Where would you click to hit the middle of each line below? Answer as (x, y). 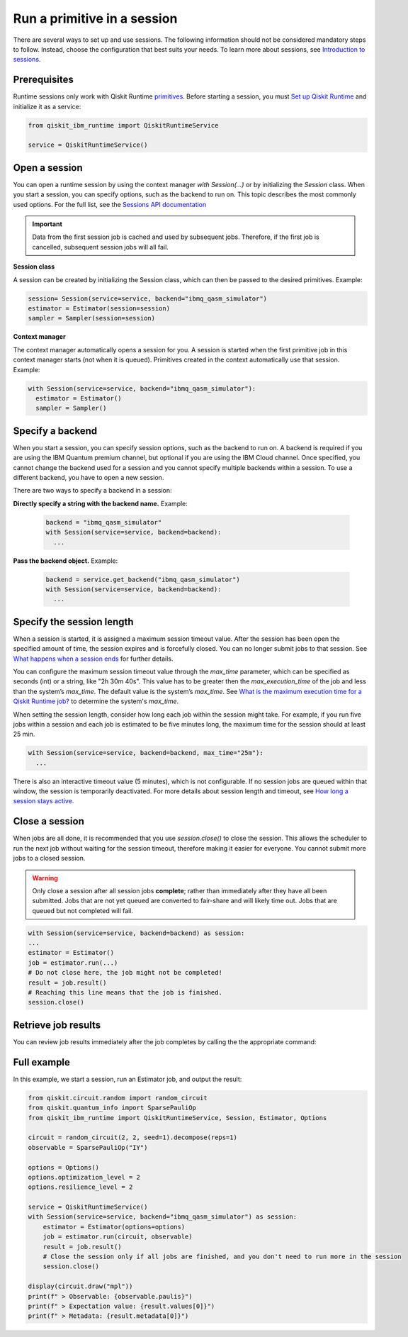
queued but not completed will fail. (83, 910)
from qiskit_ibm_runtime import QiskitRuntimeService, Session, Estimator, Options (177, 1118)
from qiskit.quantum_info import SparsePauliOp (112, 1108)
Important (47, 224)
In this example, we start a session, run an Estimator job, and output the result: (127, 1079)
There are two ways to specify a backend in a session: (93, 491)
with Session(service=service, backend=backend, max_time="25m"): (146, 753)
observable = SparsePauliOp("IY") (88, 1147)
